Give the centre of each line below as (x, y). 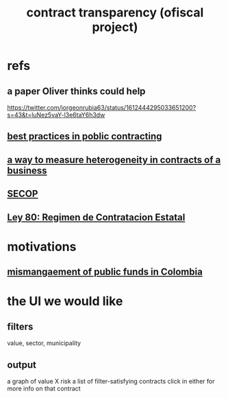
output (22, 365)
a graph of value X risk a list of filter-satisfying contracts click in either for (111, 381)
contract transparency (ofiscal (115, 13)
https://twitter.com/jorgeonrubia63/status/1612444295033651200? (102, 107)
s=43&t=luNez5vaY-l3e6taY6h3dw (56, 115)
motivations (42, 247)
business (27, 171)
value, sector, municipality (44, 343)
